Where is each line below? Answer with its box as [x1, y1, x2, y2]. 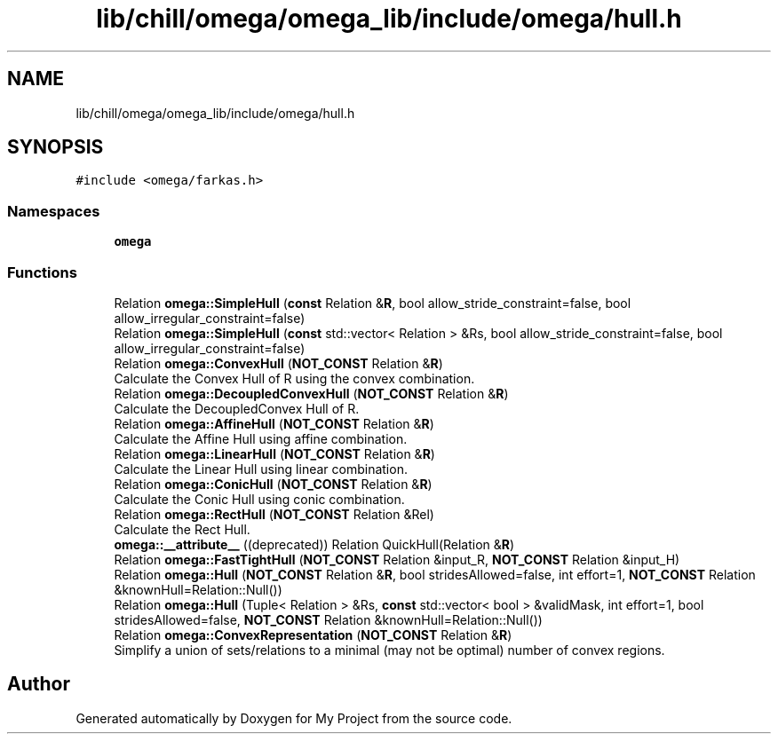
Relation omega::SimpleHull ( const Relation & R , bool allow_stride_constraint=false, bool [114, 295, 631, 311]
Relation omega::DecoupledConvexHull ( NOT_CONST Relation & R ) [114, 385, 509, 401]
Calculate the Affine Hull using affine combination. [114, 430, 408, 446]
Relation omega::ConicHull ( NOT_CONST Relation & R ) [114, 476, 433, 492]
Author [7, 673, 70, 696]
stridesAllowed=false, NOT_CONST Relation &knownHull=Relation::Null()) [114, 611, 543, 627]
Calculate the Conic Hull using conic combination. [114, 491, 405, 507]
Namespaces [7, 201, 100, 220]
